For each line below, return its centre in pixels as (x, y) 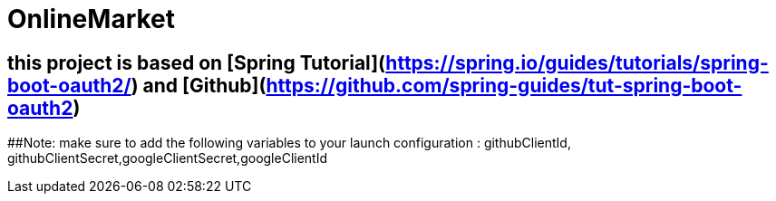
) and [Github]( (199, 85)
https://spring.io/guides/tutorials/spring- (577, 62)
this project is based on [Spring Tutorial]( (197, 62)
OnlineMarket (92, 19)
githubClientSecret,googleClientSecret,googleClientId (168, 158)
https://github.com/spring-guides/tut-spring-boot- (504, 85)
